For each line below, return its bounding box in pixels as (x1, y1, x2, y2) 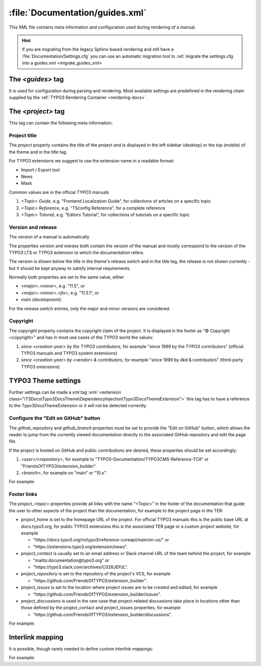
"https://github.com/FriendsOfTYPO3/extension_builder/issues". (33, 591, 161, 597)
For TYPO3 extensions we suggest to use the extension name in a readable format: (9, 158, 174, 164)
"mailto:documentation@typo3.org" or (33, 557, 110, 563)
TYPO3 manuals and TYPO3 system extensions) (21, 350, 118, 356)
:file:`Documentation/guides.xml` (9, 7, 147, 18)
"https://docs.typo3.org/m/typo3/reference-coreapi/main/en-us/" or (33, 537, 169, 543)
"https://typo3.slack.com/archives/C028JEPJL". (33, 564, 128, 570)
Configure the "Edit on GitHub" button (9, 415, 101, 422)
